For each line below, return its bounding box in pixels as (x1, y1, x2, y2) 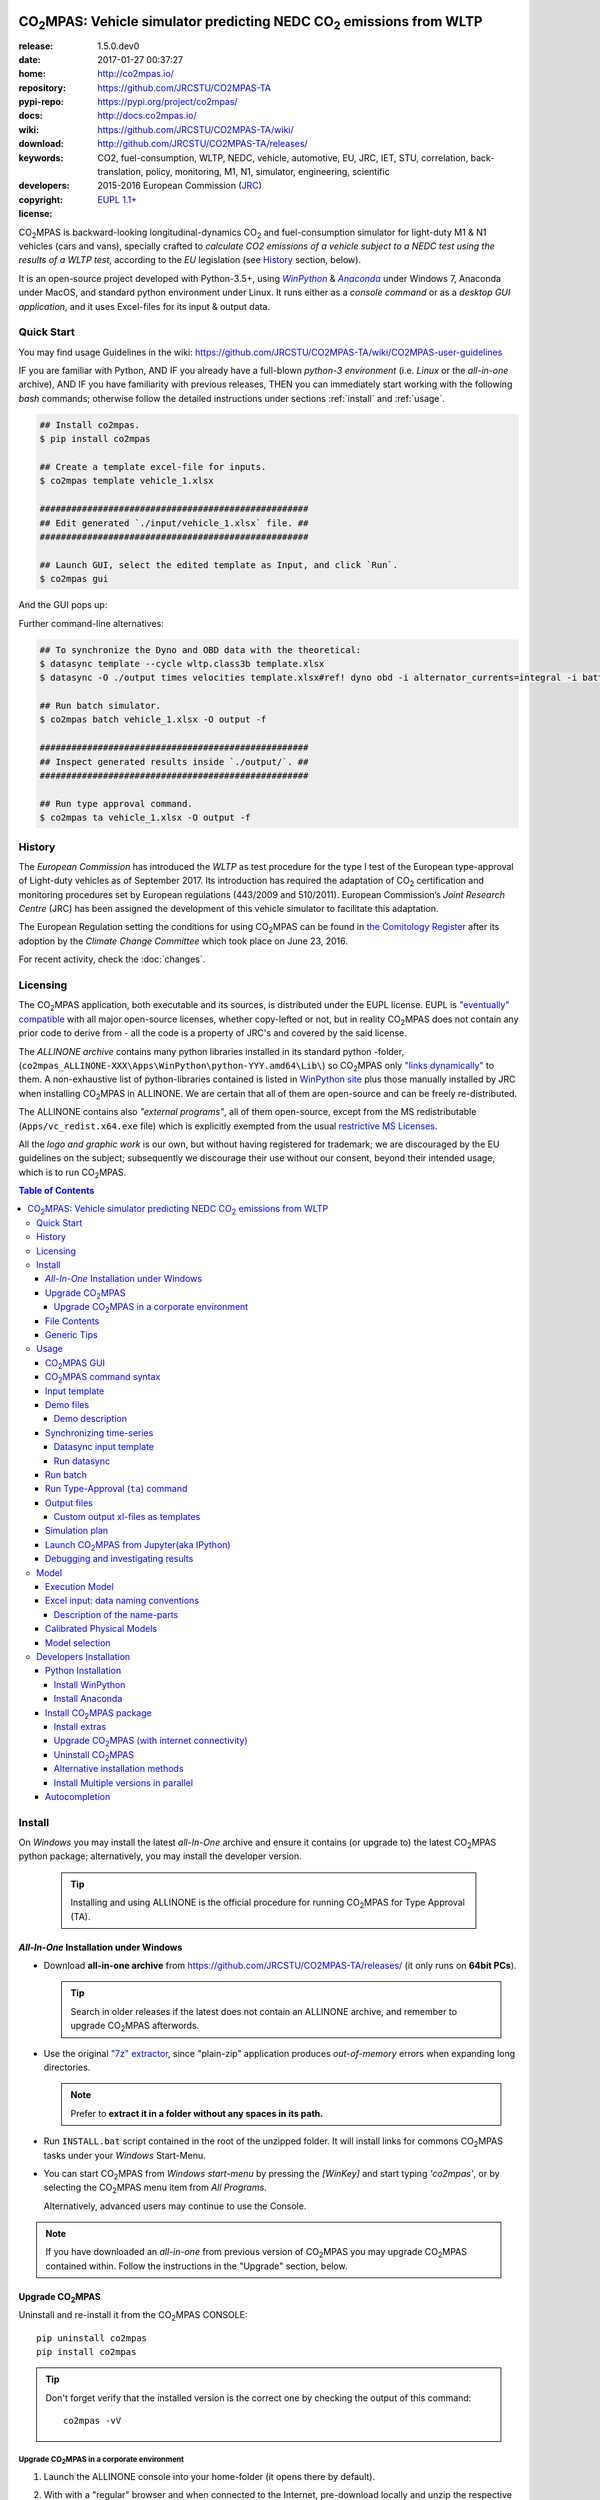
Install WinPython (53, 1678, 126, 1690)
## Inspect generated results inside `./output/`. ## (39, 756, 309, 767)
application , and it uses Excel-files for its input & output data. (18, 300, 270, 312)
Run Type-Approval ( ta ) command (45, 1483, 188, 1495)
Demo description (53, 1413, 127, 1425)
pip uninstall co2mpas (36, 2332, 148, 2344)
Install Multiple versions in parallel (53, 1776, 194, 1789)
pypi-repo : (18, 96, 64, 108)
